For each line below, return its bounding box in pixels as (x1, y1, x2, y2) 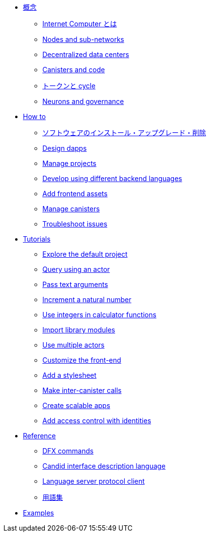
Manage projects (42, 159, 96, 167)
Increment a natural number (42, 295, 132, 304)
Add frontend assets (42, 189, 108, 198)
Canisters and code (42, 65, 105, 74)
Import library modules (42, 326, 115, 334)
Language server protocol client (42, 477, 145, 485)
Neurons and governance (42, 97, 124, 105)
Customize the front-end (42, 356, 121, 364)
